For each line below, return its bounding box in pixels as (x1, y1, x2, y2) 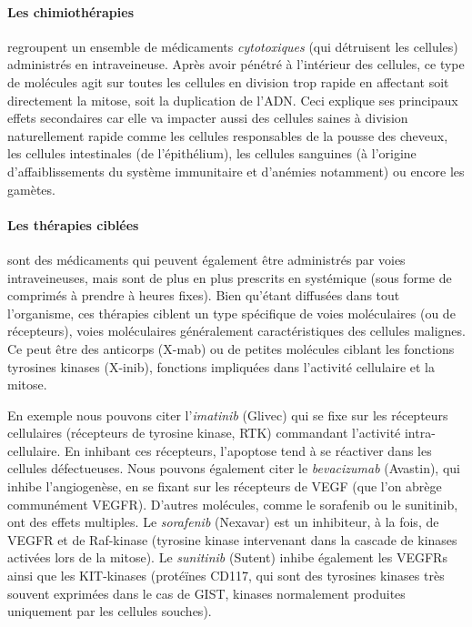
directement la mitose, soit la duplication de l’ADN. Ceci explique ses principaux (7, 90, 458, 109)
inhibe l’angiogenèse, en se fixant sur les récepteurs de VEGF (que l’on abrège (7, 477, 442, 496)
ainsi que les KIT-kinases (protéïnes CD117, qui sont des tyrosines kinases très (7, 566, 445, 585)
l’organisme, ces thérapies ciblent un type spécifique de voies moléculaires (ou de (7, 303, 456, 322)
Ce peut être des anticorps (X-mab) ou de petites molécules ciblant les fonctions (7, 339, 455, 358)
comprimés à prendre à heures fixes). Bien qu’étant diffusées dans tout (7, 286, 400, 305)
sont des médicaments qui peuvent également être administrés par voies (7, 249, 406, 268)
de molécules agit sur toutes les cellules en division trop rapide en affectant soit (7, 72, 449, 91)
